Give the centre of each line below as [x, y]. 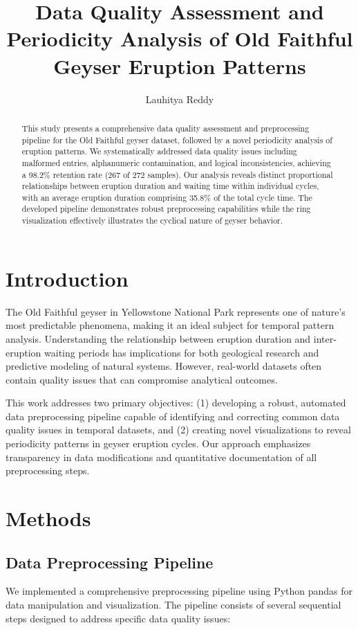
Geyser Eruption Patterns [180, 65]
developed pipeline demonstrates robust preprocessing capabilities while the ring [166, 209]
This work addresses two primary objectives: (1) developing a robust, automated [176, 403]
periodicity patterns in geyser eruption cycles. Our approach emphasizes [158, 443]
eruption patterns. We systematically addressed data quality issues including [159, 151]
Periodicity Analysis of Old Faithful [180, 38]
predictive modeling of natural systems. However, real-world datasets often [164, 366]
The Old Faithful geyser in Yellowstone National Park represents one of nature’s [176, 311]
